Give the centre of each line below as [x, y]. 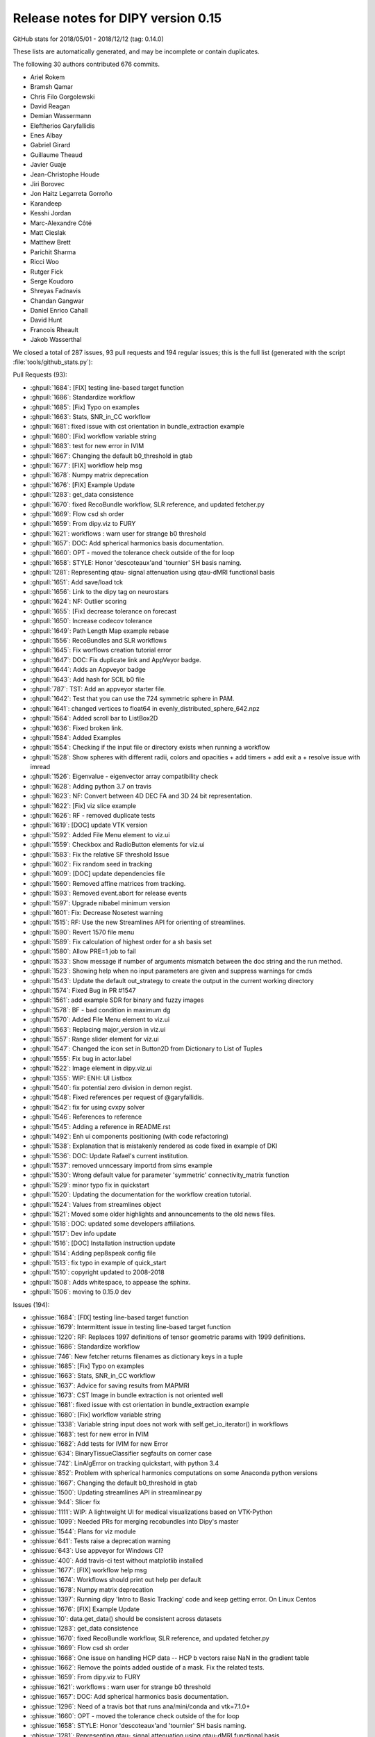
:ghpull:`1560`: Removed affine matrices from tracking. [108, 883]
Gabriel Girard [50, 145]
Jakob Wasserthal [56, 340]
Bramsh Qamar [52, 87]
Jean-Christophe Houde [65, 174]
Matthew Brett [50, 242]
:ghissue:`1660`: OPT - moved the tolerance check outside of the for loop [135, 1715]
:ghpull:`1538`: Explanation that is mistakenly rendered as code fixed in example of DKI [154, 1146]
